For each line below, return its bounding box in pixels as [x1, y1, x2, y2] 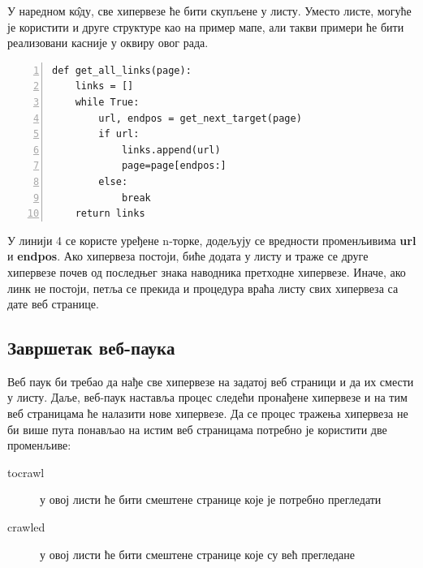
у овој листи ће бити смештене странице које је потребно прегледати [40, 491, 382, 508]
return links [75, 208, 145, 220]
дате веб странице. [7, 295, 99, 312]
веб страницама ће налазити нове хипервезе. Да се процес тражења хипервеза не [7, 405, 408, 422]
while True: [75, 96, 140, 108]
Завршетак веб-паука [7, 335, 175, 360]
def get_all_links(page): [52, 64, 192, 76]
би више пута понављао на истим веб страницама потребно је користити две [7, 420, 387, 437]
